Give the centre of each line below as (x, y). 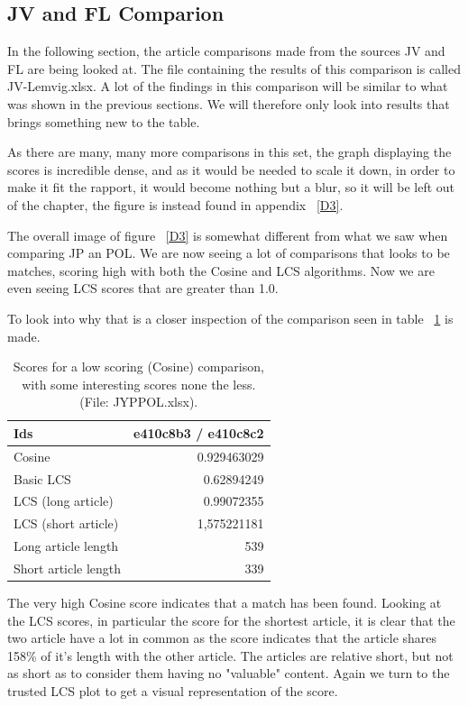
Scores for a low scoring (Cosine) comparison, (138, 367)
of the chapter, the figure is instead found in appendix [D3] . (175, 204)
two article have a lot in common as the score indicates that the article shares (222, 638)
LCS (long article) (64, 501)
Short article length (68, 568)
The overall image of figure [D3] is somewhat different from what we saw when (228, 235)
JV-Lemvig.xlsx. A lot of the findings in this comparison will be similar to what (228, 86)
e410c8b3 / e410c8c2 (199, 432)
